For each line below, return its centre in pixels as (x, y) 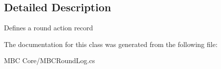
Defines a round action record (49, 28)
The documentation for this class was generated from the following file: (111, 44)
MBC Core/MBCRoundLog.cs (50, 60)
